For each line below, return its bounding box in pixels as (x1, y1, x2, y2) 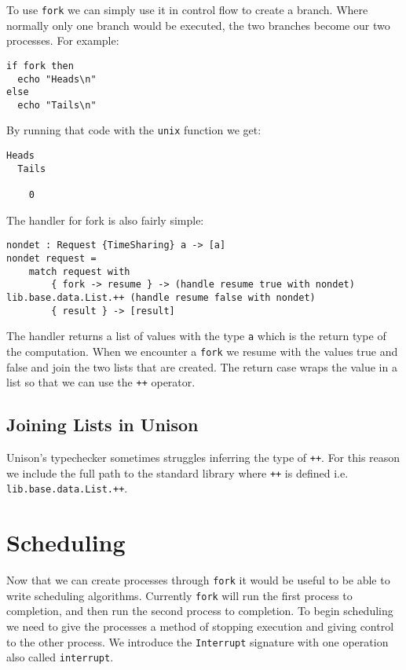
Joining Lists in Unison (6, 412, 199, 437)
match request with (28, 265, 130, 277)
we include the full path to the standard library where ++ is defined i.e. (6, 464, 349, 481)
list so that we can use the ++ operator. (6, 374, 196, 390)
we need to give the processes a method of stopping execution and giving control (6, 618, 394, 635)
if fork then (6, 60, 74, 71)
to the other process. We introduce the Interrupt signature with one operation (6, 633, 389, 650)
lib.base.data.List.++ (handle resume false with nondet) (6, 291, 316, 303)
